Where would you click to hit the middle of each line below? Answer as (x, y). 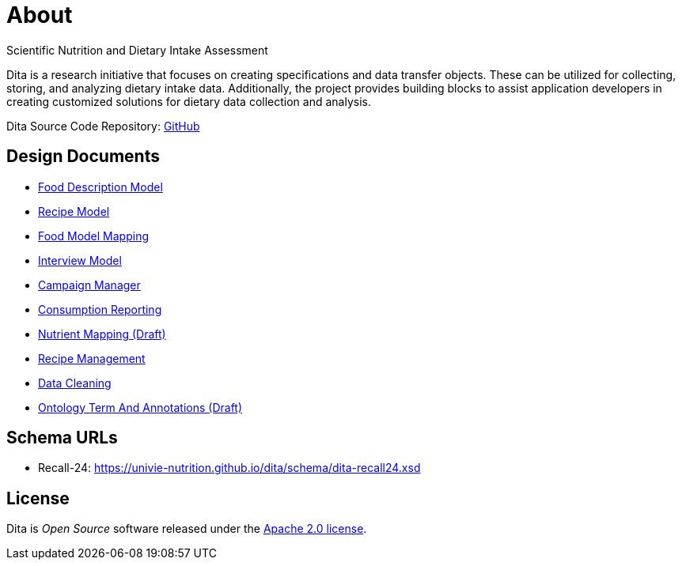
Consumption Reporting (100, 309)
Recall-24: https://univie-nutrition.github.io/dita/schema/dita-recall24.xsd (229, 468)
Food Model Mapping (94, 236)
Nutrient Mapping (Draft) (102, 334)
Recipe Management (92, 358)
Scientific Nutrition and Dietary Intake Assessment (137, 50)
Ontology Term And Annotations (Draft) (140, 407)
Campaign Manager (89, 285)
